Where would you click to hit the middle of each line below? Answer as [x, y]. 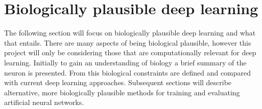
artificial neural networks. [44, 102]
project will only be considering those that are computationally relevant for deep [130, 52]
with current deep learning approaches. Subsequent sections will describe [118, 82]
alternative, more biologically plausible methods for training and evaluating [122, 92]
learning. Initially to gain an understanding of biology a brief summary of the [125, 62]
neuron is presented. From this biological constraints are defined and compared [128, 72]
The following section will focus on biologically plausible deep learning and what [130, 33]
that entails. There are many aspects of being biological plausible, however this [128, 42]
